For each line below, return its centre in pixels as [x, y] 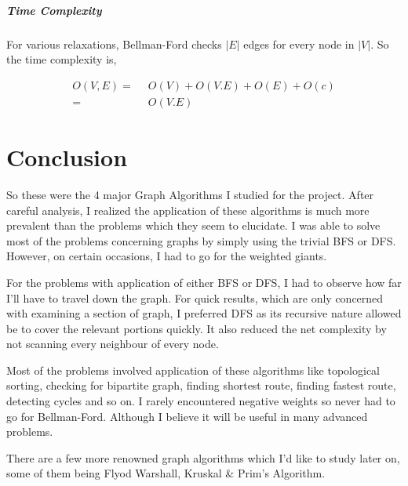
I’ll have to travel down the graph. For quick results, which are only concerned [195, 297]
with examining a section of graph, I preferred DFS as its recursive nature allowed [204, 313]
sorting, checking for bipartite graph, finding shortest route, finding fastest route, [201, 385]
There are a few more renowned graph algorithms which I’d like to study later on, [203, 457]
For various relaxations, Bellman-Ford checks [114, 44]
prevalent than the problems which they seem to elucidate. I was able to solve [193, 225]
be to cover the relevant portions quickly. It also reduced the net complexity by [197, 328]
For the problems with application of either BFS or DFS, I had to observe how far [204, 282]
